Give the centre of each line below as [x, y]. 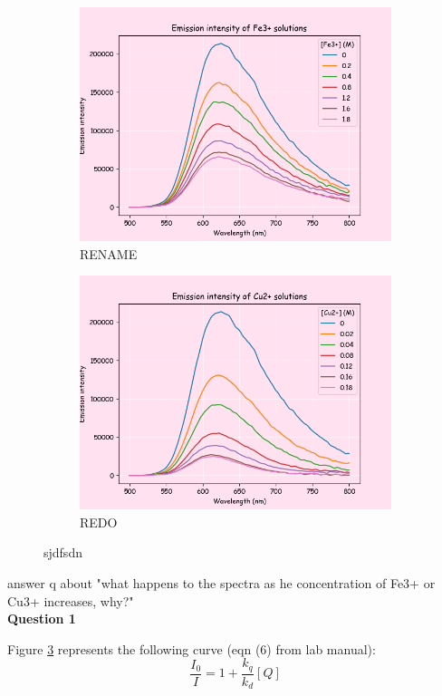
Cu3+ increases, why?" [71, 600]
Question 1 [42, 619]
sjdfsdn [63, 552]
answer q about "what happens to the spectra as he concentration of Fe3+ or [221, 582]
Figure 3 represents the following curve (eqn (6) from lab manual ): [192, 648]
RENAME [109, 253]
